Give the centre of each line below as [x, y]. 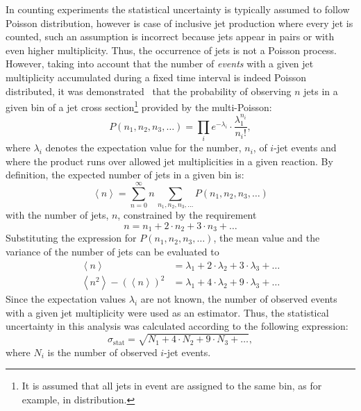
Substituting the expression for [71, 238]
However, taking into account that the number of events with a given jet [160, 64]
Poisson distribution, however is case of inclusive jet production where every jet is [179, 23]
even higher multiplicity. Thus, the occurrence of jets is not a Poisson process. [171, 50]
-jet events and [305, 148]
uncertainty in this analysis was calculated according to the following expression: [177, 326]
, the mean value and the [267, 238]
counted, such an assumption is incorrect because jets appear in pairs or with [170, 36]
